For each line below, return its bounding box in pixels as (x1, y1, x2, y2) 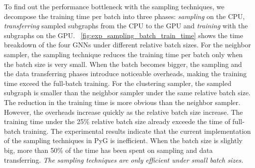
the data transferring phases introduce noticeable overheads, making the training (4, 68, 247, 79)
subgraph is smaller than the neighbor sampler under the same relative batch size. (4, 87, 251, 98)
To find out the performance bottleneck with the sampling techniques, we (4, 1, 225, 11)
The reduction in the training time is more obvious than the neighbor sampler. (4, 97, 240, 107)
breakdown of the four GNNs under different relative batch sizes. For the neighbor (4, 40, 251, 50)
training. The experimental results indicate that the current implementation (23, 126, 251, 136)
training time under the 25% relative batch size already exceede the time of (4, 116, 230, 126)
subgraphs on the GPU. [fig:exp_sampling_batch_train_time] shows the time (4, 30, 243, 40)
